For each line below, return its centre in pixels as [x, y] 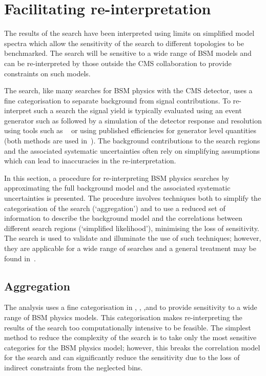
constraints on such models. [47, 73]
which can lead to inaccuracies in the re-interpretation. [90, 161]
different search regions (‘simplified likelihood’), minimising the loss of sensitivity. [132, 228]
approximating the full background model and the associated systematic [117, 188]
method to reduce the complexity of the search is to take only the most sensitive [130, 337]
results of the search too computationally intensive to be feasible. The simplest [128, 327]
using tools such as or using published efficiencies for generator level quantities [130, 130]
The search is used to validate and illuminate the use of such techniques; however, [133, 238]
